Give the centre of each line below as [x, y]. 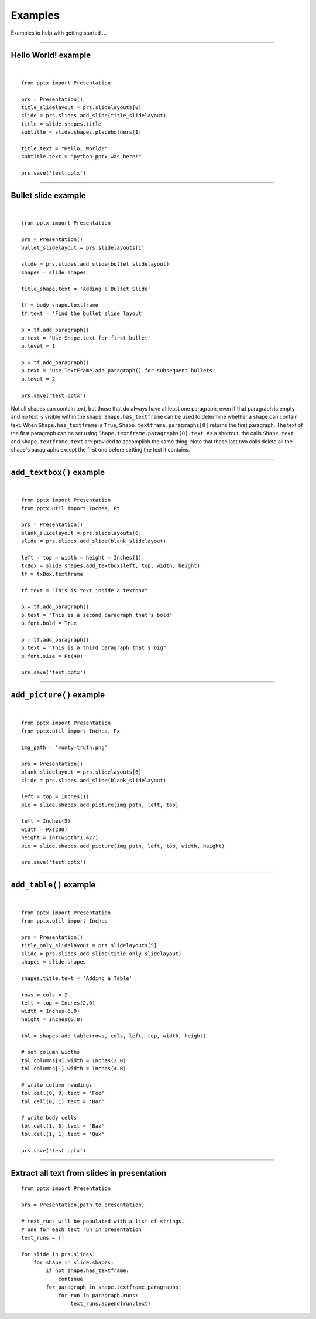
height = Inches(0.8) [52, 1019]
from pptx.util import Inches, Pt [71, 508]
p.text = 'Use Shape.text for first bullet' [86, 338]
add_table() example [53, 885]
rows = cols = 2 [44, 995]
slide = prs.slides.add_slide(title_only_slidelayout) [102, 954]
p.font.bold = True [49, 623]
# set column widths [51, 1052]
